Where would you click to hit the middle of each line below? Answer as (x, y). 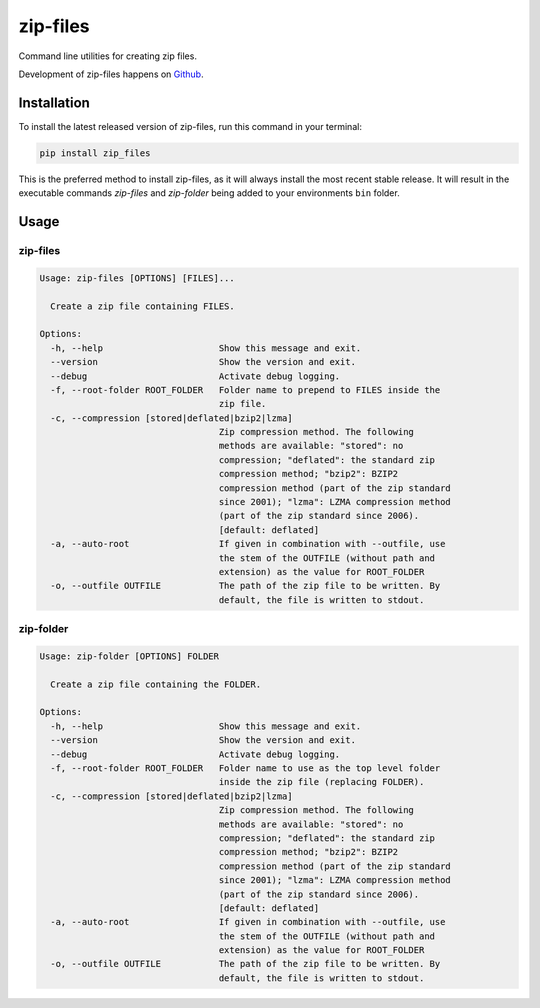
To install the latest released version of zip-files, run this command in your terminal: (190, 126)
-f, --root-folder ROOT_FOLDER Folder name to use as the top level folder (245, 768)
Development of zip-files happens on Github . (111, 74)
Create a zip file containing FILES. (142, 306)
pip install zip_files (95, 153)
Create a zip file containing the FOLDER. (156, 684)
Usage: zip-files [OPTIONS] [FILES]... (137, 278)
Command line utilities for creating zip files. (107, 56)
